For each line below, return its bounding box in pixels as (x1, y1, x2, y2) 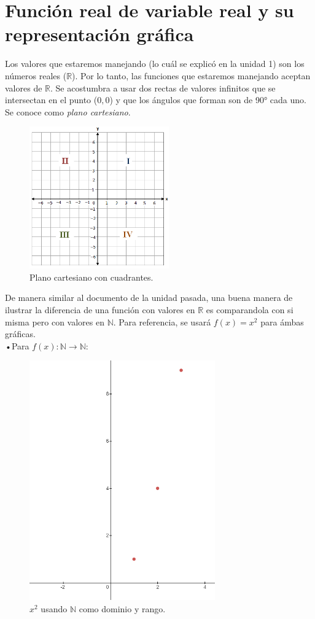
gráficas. (5, 327, 36, 340)
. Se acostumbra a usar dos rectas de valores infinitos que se (50, 81, 276, 94)
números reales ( (5, 69, 67, 82)
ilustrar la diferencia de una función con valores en (5, 303, 195, 316)
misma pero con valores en (5, 315, 104, 328)
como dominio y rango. (79, 602, 166, 615)
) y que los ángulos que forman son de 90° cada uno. (109, 93, 306, 106)
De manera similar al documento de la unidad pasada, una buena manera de (5, 291, 293, 304)
